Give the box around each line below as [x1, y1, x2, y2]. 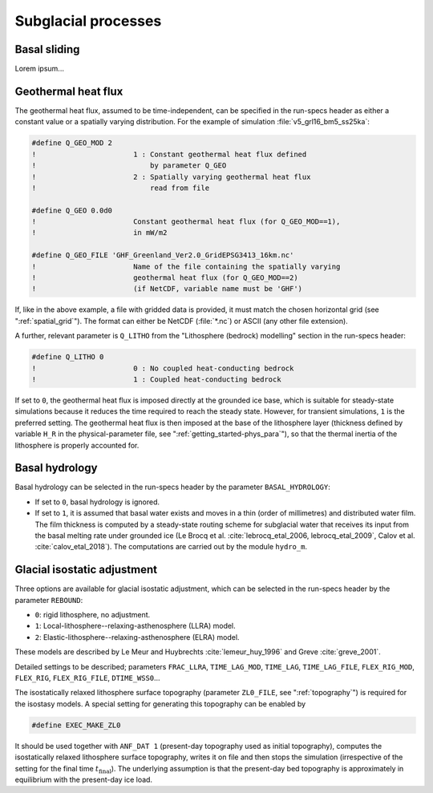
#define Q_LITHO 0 [31, 353, 104, 362]
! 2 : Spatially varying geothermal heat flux [31, 172, 311, 181]
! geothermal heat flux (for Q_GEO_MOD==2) [31, 273, 298, 282]
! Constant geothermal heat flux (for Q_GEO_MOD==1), [31, 217, 341, 226]
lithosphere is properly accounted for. [14, 440, 140, 450]
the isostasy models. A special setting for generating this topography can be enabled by [14, 698, 306, 709]
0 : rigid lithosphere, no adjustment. [34, 610, 151, 620]
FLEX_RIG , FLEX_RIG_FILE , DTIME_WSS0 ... [14, 674, 160, 682]
